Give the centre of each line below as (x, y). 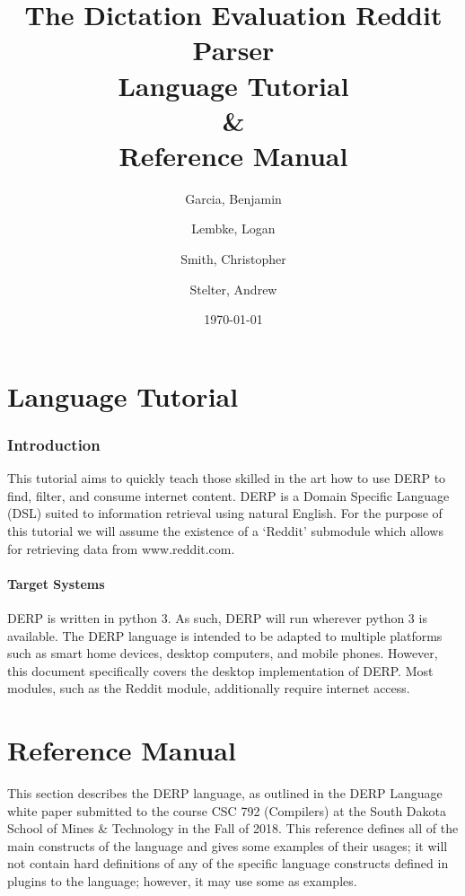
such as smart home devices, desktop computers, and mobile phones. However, (223, 653)
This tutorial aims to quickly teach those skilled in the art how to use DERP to (227, 478)
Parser (233, 50)
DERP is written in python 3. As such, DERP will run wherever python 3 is (217, 618)
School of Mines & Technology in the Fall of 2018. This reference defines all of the (233, 828)
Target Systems (56, 583)
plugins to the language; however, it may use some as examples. (182, 881)
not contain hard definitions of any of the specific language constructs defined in (228, 863)
